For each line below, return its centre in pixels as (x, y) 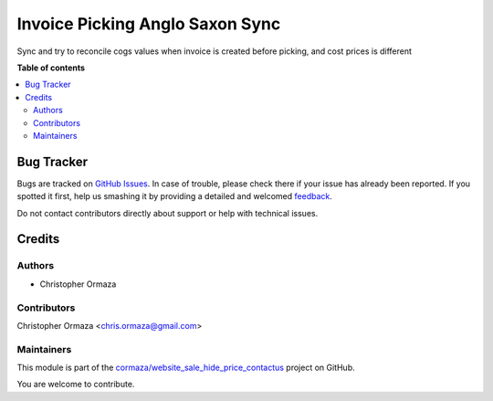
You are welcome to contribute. (76, 385)
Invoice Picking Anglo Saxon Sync (149, 24)
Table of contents (51, 68)
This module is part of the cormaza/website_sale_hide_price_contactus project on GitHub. (186, 368)
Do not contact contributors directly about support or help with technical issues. (168, 213)
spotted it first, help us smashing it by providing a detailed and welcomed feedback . (175, 196)
